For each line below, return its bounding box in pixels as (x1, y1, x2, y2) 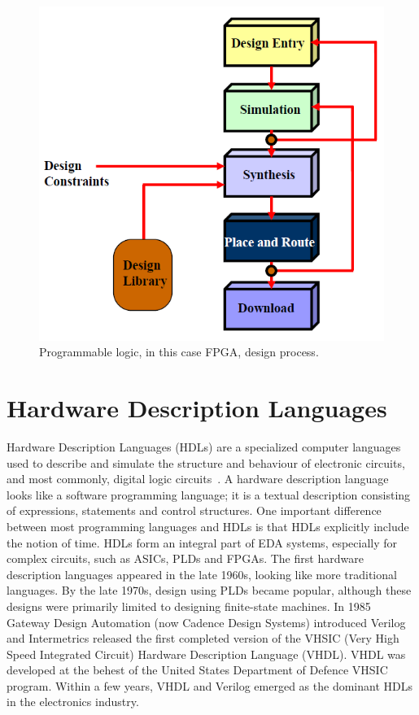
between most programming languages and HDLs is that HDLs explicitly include (7, 517, 409, 534)
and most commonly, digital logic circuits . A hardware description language (7, 470, 389, 487)
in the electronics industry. (7, 693, 139, 710)
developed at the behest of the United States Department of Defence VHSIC (7, 661, 388, 678)
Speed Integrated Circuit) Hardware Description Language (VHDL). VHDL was (7, 645, 406, 662)
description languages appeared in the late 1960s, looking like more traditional (7, 565, 397, 582)
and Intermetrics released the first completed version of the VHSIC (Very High (7, 630, 399, 647)
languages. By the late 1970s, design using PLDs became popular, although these (7, 582, 412, 599)
